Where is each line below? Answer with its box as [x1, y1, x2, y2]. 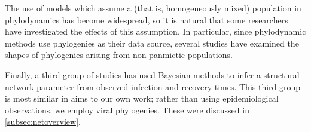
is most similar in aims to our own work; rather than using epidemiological [5, 92, 279, 105]
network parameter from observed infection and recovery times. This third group [5, 80, 301, 93]
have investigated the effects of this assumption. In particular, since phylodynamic [5, 25, 306, 38]
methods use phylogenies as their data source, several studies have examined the [5, 36, 299, 49]
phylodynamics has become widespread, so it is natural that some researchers [5, 13, 288, 26]
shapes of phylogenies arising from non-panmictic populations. [5, 48, 233, 61]
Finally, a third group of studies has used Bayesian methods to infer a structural [5, 68, 300, 81]
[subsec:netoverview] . [5, 115, 81, 128]
